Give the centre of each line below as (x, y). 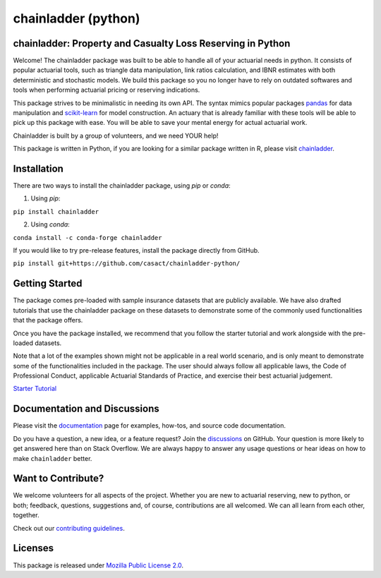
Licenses (34, 548)
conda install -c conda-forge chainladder (87, 237)
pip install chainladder (56, 211)
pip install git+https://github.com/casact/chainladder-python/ (127, 264)
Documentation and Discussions (86, 409)
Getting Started (48, 283)
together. (26, 515)
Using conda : (50, 224)
